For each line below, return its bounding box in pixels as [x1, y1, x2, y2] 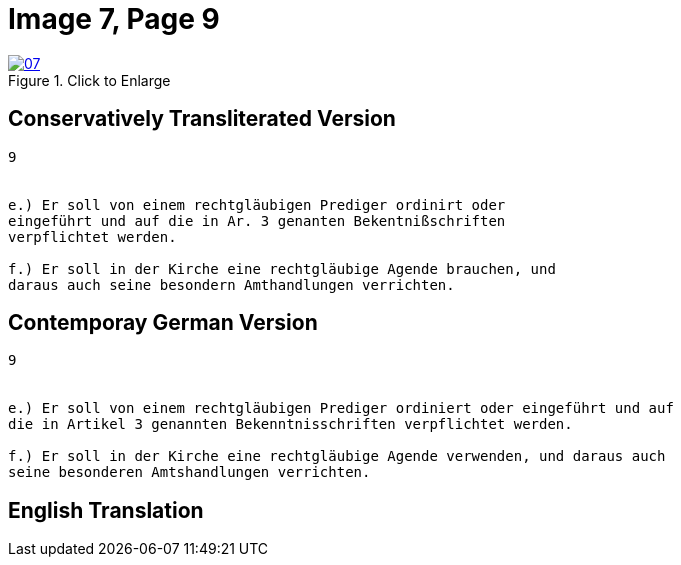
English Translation [8, 497, 204, 523]
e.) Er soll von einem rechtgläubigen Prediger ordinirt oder [8, 196, 506, 213]
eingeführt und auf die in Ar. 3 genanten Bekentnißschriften [8, 212, 506, 229]
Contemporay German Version [8, 310, 318, 336]
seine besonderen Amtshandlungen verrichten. [8, 464, 371, 481]
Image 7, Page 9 [8, 2, 220, 36]
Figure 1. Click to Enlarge [8, 71, 171, 89]
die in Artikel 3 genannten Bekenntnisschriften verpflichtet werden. [8, 416, 573, 433]
